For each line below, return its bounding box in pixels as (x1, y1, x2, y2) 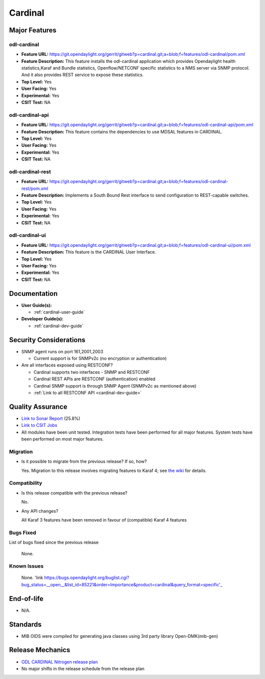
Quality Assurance (9, 402, 68, 411)
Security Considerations (9, 336, 86, 344)
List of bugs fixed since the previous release (9, 540, 99, 546)
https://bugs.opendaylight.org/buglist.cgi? (44, 575, 130, 581)
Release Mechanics (9, 646, 71, 654)
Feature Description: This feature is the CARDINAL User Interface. (21, 249, 157, 255)
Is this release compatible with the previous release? (21, 490, 128, 496)
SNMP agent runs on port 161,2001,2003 (21, 348, 104, 354)
